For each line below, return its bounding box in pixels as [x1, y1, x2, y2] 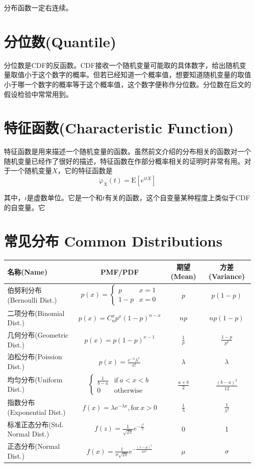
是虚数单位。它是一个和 [26, 192, 102, 202]
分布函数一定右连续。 [4, 2, 73, 12]
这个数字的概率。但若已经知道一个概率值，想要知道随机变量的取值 [38, 69, 251, 80]
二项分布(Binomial [7, 308, 65, 318]
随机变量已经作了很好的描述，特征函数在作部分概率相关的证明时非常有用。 [4, 156, 244, 166]
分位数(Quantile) [4, 31, 116, 51]
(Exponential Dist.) [7, 406, 66, 417]
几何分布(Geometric [7, 329, 69, 340]
